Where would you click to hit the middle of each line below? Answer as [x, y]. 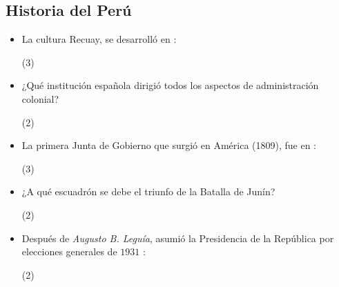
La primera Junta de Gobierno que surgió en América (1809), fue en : [169, 145]
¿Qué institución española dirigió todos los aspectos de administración [170, 85]
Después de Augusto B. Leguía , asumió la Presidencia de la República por [178, 238]
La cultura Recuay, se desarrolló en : [99, 39]
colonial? [40, 98]
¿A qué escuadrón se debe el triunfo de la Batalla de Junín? [148, 191]
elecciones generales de [69, 251]
